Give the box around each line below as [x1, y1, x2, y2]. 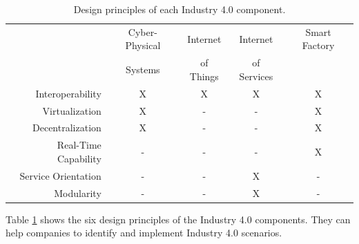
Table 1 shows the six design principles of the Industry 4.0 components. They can [6, 212, 351, 226]
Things [189, 68, 219, 83]
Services [239, 68, 273, 83]
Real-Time [57, 138, 101, 152]
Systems [126, 62, 160, 77]
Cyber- [128, 24, 157, 39]
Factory [302, 38, 335, 53]
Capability [57, 151, 101, 165]
